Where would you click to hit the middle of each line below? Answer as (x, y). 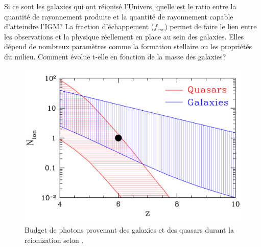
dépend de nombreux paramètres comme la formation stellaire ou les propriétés (128, 46)
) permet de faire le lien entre (211, 26)
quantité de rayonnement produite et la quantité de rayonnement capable (119, 16)
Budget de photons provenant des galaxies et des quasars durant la (129, 229)
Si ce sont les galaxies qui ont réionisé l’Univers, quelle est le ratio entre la (120, 6)
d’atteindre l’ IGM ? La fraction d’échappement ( (79, 26)
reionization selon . (54, 240)
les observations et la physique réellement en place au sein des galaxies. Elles (124, 36)
